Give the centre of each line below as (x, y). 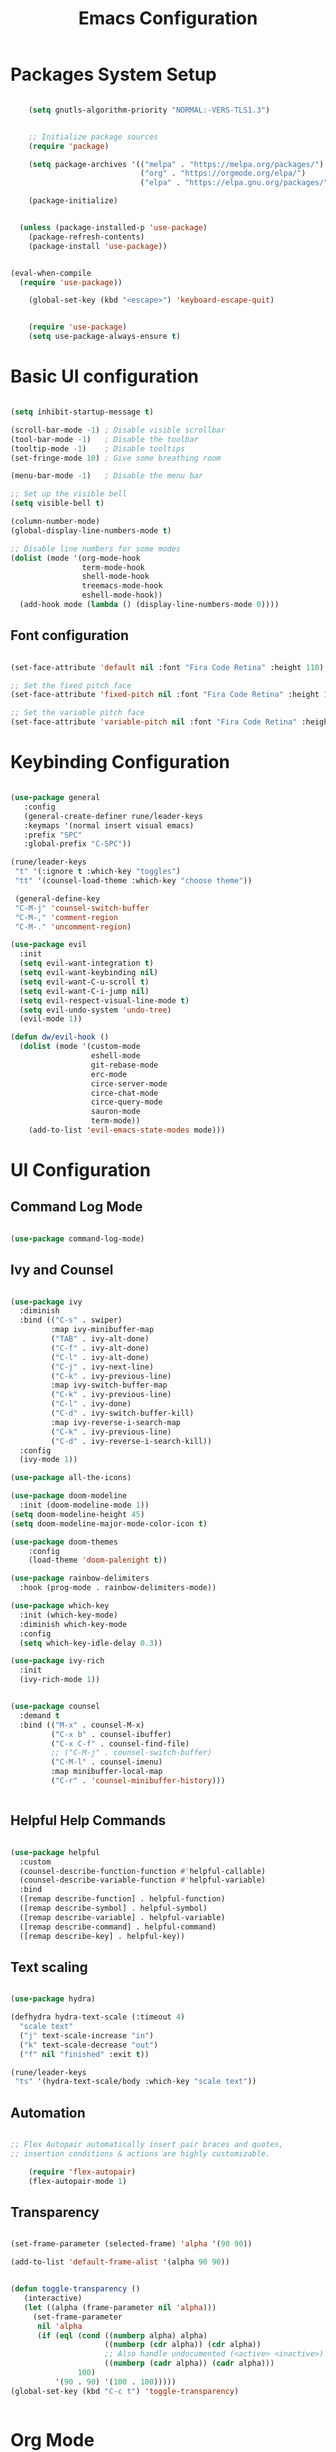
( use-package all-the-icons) (71, 1478)
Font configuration (69, 635)
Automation (48, 2112)
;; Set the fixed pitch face (71, 685)
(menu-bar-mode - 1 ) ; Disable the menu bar (106, 476)
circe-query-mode (126, 1102)
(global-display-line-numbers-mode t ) (91, 530)
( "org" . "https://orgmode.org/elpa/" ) (223, 173)
